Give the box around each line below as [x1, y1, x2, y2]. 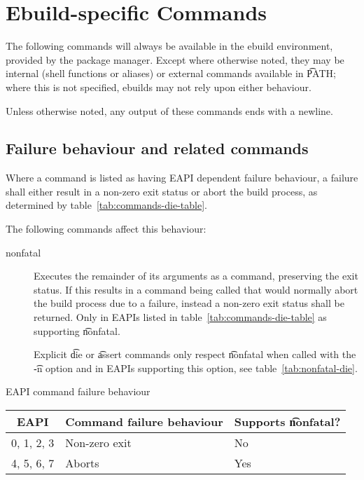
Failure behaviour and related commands [6, 137, 309, 159]
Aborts [65, 455, 99, 472]
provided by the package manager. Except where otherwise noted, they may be [6, 52, 344, 67]
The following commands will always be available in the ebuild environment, [6, 39, 333, 53]
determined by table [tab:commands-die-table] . [6, 198, 207, 212]
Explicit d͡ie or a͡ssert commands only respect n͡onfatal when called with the [34, 347, 356, 362]
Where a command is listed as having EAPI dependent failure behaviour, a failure [6, 170, 358, 185]
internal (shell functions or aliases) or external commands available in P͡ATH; [6, 66, 336, 81]
